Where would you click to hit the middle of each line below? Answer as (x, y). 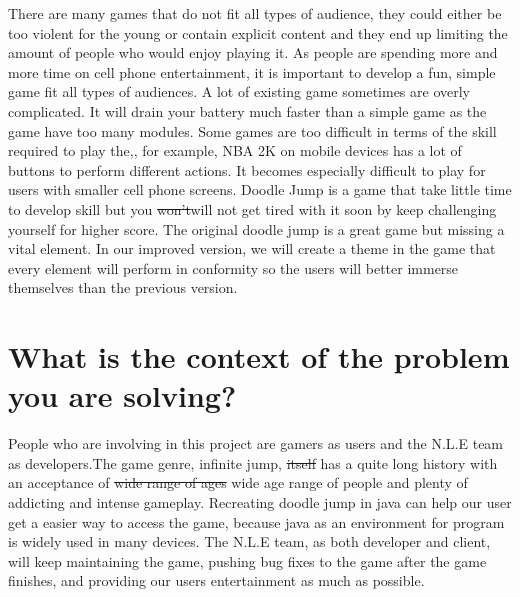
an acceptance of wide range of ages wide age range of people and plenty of (238, 482)
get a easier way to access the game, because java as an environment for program (256, 521)
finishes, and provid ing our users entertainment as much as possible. (216, 580)
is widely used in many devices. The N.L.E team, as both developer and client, (249, 541)
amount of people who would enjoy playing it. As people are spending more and (253, 52)
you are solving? (122, 395)
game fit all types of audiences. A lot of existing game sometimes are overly (239, 91)
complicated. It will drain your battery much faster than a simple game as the (247, 110)
